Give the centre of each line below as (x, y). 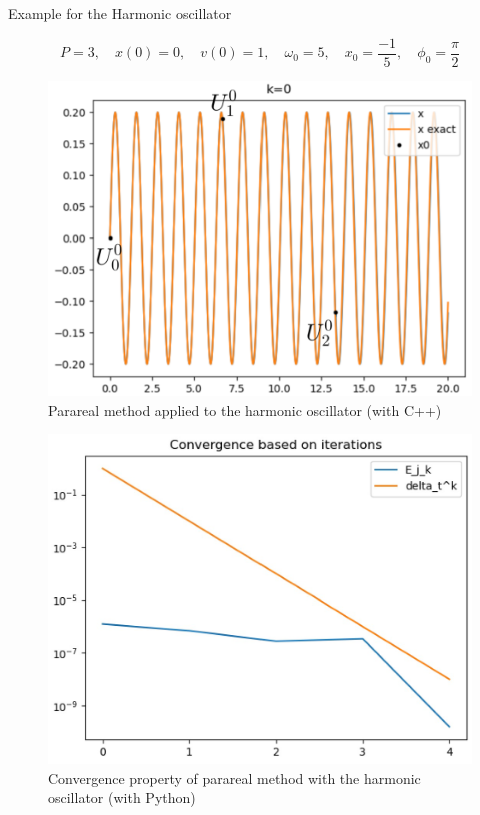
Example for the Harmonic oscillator (120, 13)
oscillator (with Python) (122, 797)
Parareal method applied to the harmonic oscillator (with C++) (245, 409)
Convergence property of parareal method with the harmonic (234, 777)
